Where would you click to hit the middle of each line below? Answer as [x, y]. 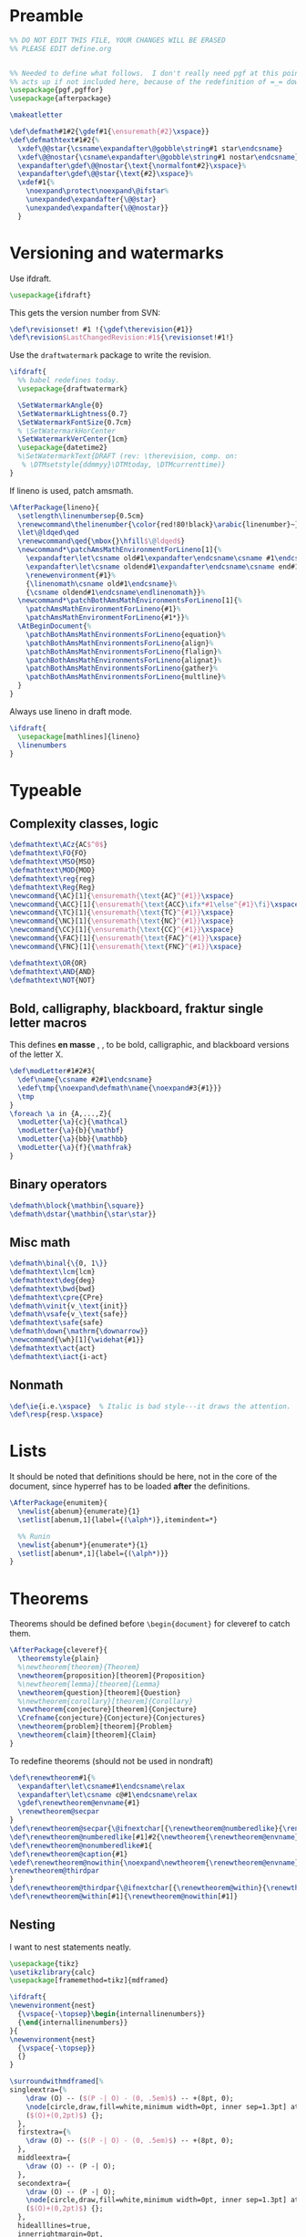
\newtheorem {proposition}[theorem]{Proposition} [112, 1676]
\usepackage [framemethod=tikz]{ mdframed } [89, 1981]
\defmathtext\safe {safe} [56, 1323]
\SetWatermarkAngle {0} [61, 405]
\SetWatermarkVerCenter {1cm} [73, 439]
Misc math [40, 1242]
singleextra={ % [38, 2090]
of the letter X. [36, 1054]
